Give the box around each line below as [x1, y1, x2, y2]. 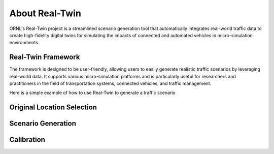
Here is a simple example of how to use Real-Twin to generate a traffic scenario [9, 89, 176, 96]
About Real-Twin [9, 8, 81, 19]
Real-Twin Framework [9, 53, 80, 61]
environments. [9, 40, 40, 46]
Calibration [9, 135, 46, 144]
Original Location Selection [9, 103, 97, 112]
